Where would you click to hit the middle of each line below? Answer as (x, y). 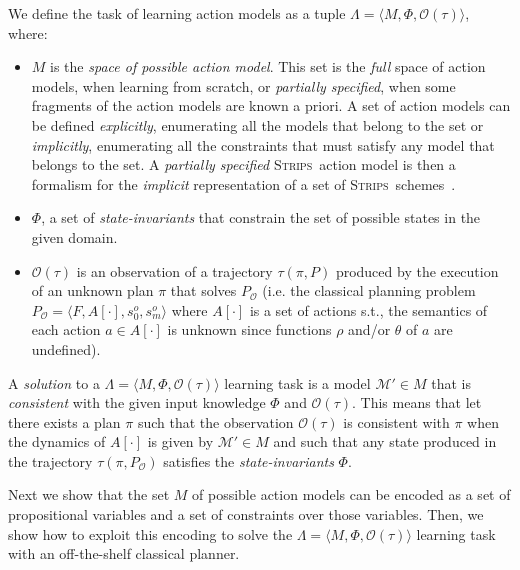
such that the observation (215, 421)
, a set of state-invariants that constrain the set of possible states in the (261, 217)
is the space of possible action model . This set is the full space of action (268, 66)
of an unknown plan (92, 290)
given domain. (74, 236)
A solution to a (54, 382)
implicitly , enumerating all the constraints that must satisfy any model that (263, 144)
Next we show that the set (89, 494)
